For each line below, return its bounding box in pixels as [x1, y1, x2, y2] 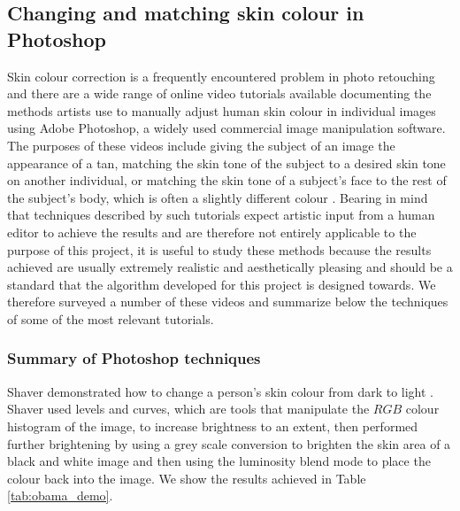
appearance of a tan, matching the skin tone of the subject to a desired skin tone [7, 153, 446, 172]
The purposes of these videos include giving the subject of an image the [7, 135, 395, 154]
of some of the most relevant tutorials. [7, 309, 214, 328]
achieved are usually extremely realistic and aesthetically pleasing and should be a [7, 258, 453, 276]
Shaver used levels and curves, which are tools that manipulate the [7, 399, 370, 418]
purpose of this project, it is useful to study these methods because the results [7, 240, 432, 259]
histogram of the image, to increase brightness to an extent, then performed [7, 416, 418, 435]
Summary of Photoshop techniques [7, 347, 261, 369]
